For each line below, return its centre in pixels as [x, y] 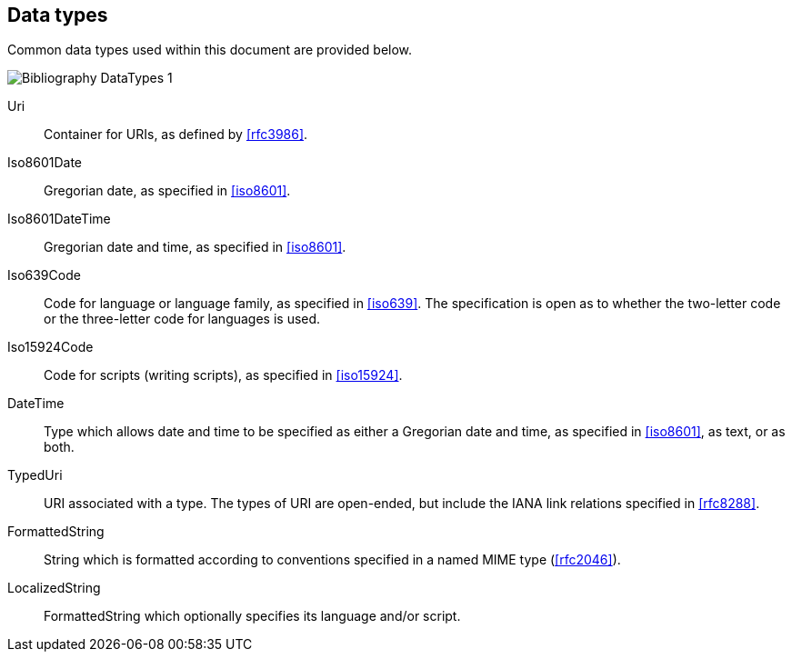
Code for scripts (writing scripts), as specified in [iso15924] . [223, 375]
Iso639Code [44, 275]
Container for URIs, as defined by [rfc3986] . [176, 135]
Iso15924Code [50, 347]
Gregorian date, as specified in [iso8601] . [167, 191]
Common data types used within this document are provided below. [210, 50]
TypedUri [35, 475]
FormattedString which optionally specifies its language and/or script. [252, 616]
